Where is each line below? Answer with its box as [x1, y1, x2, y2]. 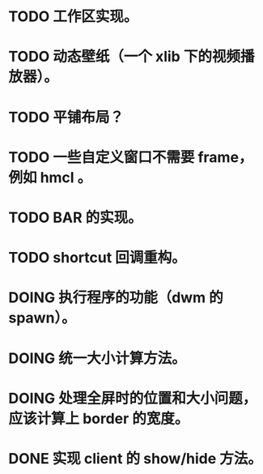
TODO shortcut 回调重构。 [8, 249, 186, 267]
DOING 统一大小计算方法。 [8, 349, 186, 367]
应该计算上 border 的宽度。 [8, 409, 189, 428]
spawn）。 [8, 309, 77, 327]
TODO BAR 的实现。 [8, 208, 143, 227]
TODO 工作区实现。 [8, 7, 138, 26]
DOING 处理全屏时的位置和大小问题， [8, 389, 257, 408]
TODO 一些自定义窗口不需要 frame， [8, 147, 253, 166]
